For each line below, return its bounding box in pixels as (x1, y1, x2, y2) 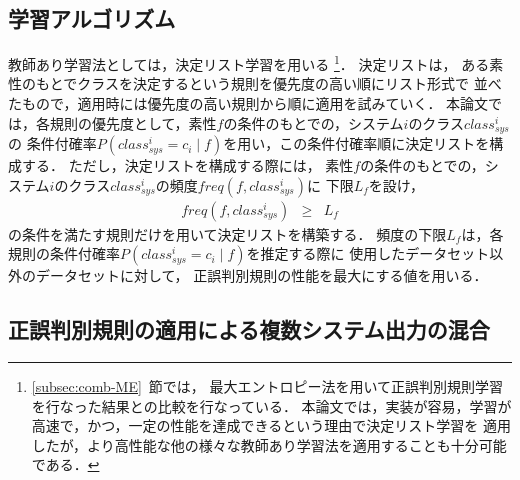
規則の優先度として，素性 (49, 112, 217, 133)
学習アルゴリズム (8, 3, 176, 34)
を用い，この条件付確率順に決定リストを (223, 133, 490, 154)
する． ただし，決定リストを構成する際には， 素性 (21, 155, 354, 176)
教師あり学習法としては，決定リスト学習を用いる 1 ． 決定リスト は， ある (8, 51, 490, 74)
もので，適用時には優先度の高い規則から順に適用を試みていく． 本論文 (21, 93, 489, 114)
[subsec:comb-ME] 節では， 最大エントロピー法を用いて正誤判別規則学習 (31, 376, 504, 397)
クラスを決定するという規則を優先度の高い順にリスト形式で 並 (77, 73, 488, 94)
